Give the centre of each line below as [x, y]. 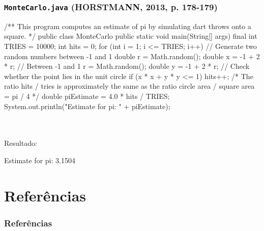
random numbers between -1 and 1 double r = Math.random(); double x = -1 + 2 [132, 56]
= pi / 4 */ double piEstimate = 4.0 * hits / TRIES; [87, 96]
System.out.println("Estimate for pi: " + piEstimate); [87, 106]
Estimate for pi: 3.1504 [40, 160]
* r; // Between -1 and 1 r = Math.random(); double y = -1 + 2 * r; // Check [127, 66]
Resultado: [21, 143]
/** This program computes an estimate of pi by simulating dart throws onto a [128, 26]
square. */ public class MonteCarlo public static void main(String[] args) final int [131, 36]
